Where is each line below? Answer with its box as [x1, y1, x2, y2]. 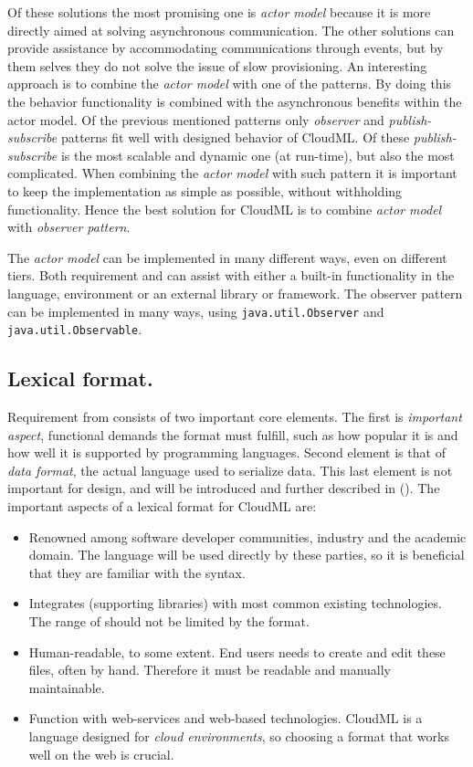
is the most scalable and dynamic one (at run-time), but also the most [60, 145, 455, 164]
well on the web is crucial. [28, 744, 174, 763]
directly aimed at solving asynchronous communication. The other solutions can [7, 20, 455, 39]
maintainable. [28, 678, 105, 697]
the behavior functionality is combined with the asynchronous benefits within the [7, 91, 462, 110]
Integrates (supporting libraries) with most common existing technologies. [28, 594, 442, 613]
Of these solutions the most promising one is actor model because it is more [7, 3, 431, 21]
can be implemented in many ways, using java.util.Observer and [7, 301, 384, 320]
